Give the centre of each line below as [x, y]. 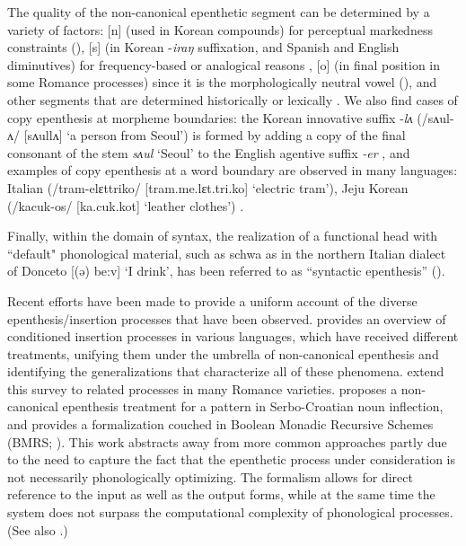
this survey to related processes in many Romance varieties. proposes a [202, 388]
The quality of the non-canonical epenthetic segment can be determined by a [219, 12]
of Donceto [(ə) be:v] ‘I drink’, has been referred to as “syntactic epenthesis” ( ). [226, 271]
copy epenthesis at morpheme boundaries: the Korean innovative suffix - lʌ [210, 117]
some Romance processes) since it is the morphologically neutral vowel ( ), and [222, 82]
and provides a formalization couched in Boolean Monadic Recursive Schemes [220, 424]
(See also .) [38, 529]
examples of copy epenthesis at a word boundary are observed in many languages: [233, 170]
